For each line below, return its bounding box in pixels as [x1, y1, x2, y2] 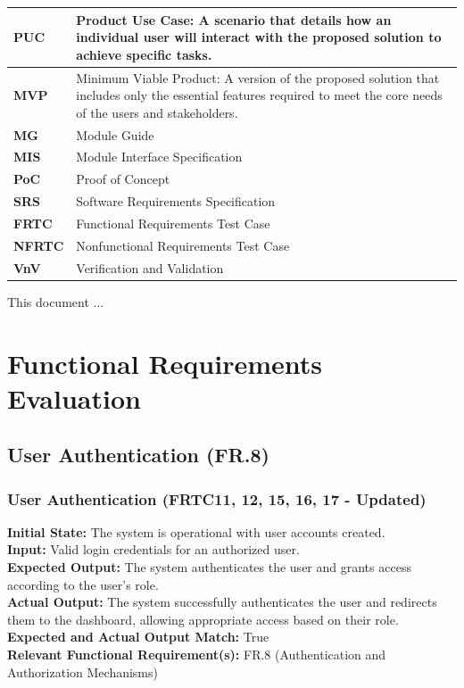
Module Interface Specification [76, 147, 243, 166]
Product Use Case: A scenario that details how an [76, 10, 392, 29]
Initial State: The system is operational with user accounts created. [7, 522, 385, 541]
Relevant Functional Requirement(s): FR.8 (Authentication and [7, 645, 386, 664]
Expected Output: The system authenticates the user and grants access [7, 558, 411, 576]
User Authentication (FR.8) [7, 441, 269, 468]
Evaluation [7, 379, 141, 416]
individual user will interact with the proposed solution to [76, 28, 442, 46]
